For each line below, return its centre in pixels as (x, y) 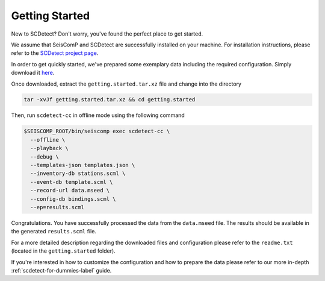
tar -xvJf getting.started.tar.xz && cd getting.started (110, 100)
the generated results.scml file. (54, 232)
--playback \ (49, 148)
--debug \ (45, 156)
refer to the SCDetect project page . (55, 53)
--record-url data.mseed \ (70, 191)
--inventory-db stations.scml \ (78, 174)
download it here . (33, 73)
